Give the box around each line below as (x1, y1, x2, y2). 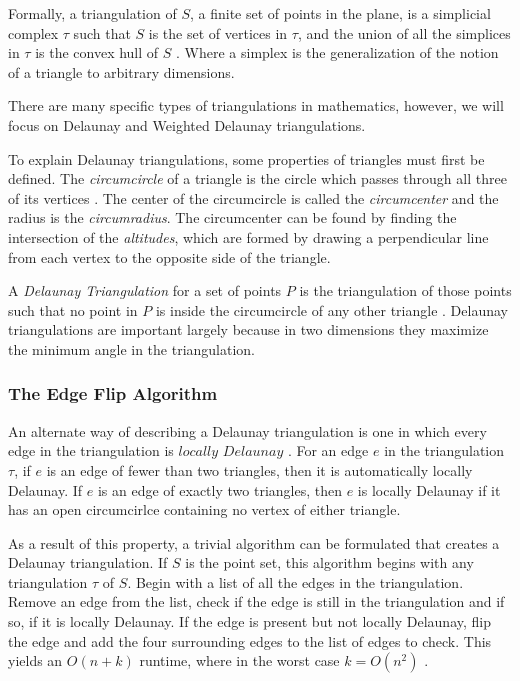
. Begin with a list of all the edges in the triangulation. (127, 571, 464, 592)
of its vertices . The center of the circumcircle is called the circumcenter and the (8, 187, 499, 208)
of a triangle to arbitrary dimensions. (8, 61, 235, 82)
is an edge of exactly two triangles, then (97, 479, 342, 500)
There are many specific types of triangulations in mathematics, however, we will (8, 95, 504, 116)
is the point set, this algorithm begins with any (185, 552, 474, 573)
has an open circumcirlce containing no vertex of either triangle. (8, 499, 401, 520)
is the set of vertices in (148, 22, 288, 43)
